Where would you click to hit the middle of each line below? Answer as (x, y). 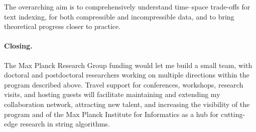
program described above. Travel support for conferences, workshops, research (124, 84)
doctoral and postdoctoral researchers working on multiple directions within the (127, 75)
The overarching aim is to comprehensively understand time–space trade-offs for (127, 6)
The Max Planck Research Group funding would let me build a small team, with (128, 65)
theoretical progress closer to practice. (62, 26)
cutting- (233, 114)
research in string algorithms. (65, 124)
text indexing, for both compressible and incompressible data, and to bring (119, 16)
